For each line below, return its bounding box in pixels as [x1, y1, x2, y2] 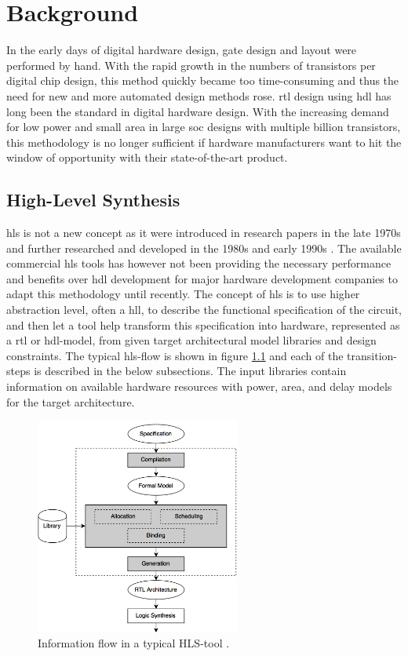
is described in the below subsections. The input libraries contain [34, 363, 347, 379]
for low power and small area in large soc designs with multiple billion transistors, [6, 118, 401, 135]
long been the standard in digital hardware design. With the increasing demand [6, 103, 389, 119]
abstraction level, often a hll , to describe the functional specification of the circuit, [6, 301, 402, 318]
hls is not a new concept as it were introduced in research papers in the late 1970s [6, 224, 401, 241]
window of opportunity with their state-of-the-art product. [6, 149, 288, 166]
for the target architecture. [6, 393, 135, 410]
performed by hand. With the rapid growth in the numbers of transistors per [6, 56, 376, 73]
